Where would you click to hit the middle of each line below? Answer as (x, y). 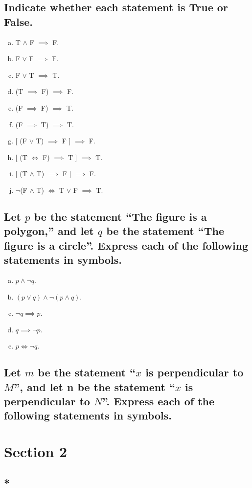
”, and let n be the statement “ (94, 386)
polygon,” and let (49, 231)
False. (18, 21)
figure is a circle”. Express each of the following (126, 245)
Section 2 (36, 452)
